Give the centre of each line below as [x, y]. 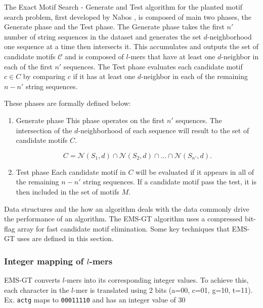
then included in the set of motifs [68, 191]
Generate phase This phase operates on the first [90, 120]
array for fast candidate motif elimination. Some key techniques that [123, 228]
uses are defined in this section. [65, 238]
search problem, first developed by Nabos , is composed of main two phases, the [128, 16]
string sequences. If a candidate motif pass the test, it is [170, 182]
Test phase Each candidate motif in [71, 171]
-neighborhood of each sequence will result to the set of [164, 130]
